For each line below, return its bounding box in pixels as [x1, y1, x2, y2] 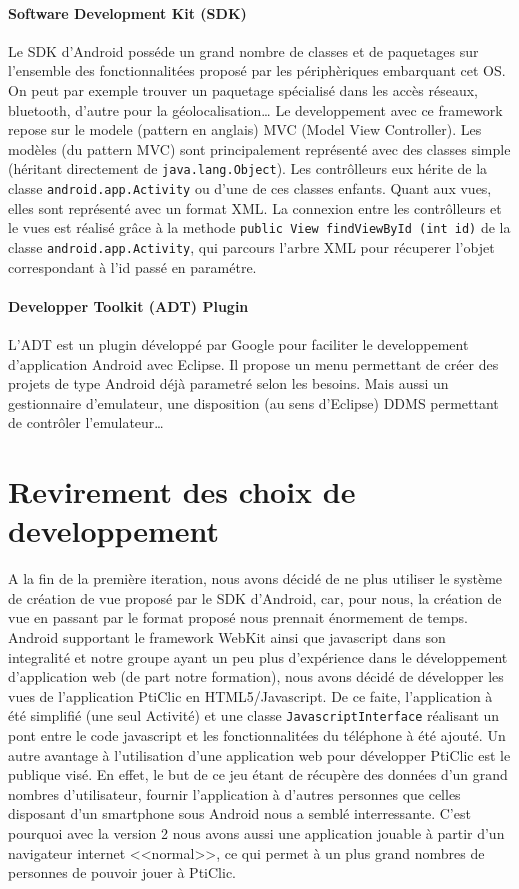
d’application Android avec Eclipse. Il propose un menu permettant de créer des [8, 353, 499, 374]
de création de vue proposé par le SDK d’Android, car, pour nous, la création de [8, 587, 502, 608]
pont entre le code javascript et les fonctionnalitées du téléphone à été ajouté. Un [8, 725, 506, 746]
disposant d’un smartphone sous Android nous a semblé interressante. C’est [8, 803, 471, 824]
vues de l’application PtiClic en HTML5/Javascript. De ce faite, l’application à [8, 685, 493, 706]
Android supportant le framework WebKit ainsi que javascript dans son [8, 627, 446, 648]
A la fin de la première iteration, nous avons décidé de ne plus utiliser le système [8, 568, 503, 589]
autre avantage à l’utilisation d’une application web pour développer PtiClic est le [8, 744, 511, 765]
